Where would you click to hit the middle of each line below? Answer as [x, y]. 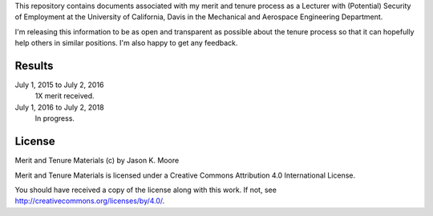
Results [34, 65]
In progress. [55, 118]
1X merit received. [65, 96]
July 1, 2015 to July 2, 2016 [59, 85]
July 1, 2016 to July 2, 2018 [59, 107]
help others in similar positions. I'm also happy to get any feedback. [126, 43]
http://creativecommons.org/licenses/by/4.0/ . [90, 201]
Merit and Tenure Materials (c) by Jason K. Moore [97, 161]
